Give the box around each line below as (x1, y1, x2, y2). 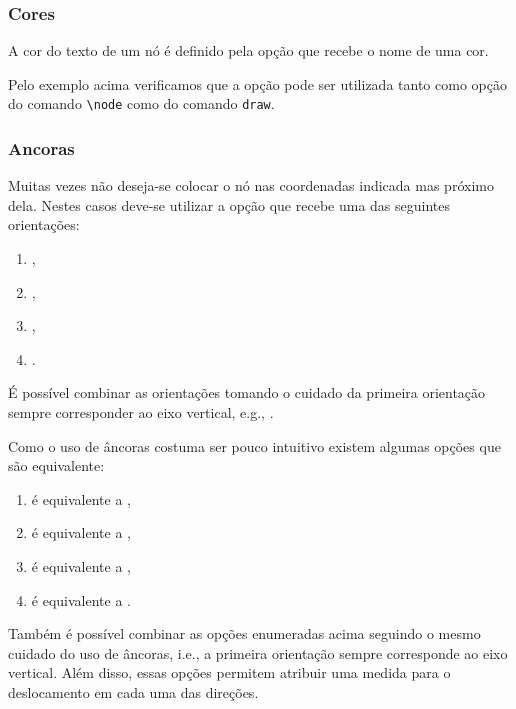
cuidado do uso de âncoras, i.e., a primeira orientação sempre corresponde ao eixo (8, 642, 508, 663)
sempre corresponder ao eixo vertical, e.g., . (8, 402, 274, 423)
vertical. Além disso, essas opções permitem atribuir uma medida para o (8, 662, 451, 683)
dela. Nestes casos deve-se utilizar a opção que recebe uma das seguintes (8, 194, 450, 215)
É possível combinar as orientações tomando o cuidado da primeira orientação (8, 382, 486, 403)
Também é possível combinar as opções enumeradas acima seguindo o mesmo (8, 623, 481, 644)
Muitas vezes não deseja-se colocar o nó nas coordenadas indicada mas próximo (8, 175, 494, 196)
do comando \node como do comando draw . (8, 93, 275, 114)
